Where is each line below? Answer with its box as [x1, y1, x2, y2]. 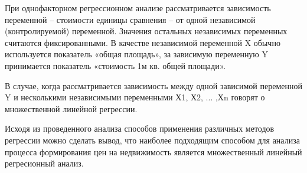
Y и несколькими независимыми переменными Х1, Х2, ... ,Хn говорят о [5, 91, 265, 103]
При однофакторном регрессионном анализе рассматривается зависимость [5, 2, 271, 14]
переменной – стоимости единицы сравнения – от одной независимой [5, 13, 256, 25]
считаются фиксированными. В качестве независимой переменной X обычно [5, 36, 280, 48]
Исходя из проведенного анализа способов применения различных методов [5, 122, 275, 135]
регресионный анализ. [5, 157, 84, 169]
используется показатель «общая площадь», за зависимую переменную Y [5, 48, 268, 60]
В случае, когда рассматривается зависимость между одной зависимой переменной [5, 79, 302, 92]
